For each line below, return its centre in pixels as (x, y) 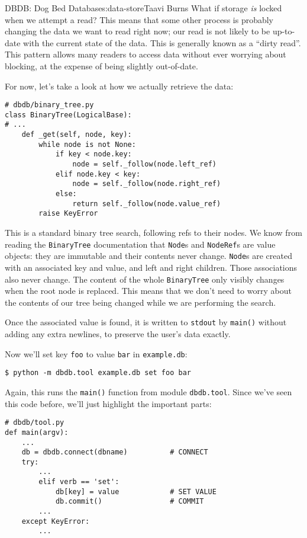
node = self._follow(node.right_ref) (147, 184)
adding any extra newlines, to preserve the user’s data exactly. (118, 334)
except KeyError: (56, 521)
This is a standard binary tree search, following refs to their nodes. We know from (153, 233)
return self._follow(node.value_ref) (147, 204)
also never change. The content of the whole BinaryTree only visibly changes (145, 279)
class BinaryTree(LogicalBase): (68, 115)
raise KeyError (68, 214)
